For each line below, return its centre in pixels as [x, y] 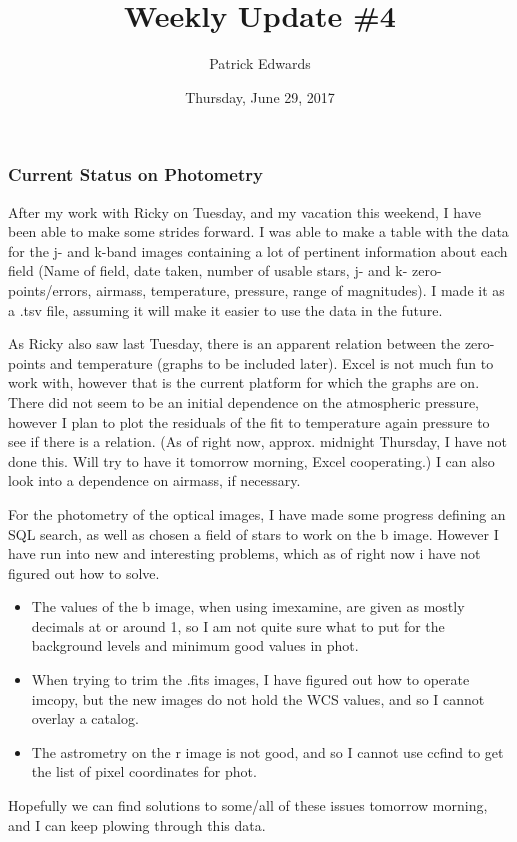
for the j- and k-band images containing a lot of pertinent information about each [258, 250]
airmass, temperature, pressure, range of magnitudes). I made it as [300, 289]
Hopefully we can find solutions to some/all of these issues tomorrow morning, [248, 805]
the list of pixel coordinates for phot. [144, 771]
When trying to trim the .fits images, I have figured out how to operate [250, 679]
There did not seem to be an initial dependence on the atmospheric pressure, [244, 401]
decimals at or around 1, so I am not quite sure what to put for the [238, 625]
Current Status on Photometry [135, 174]
